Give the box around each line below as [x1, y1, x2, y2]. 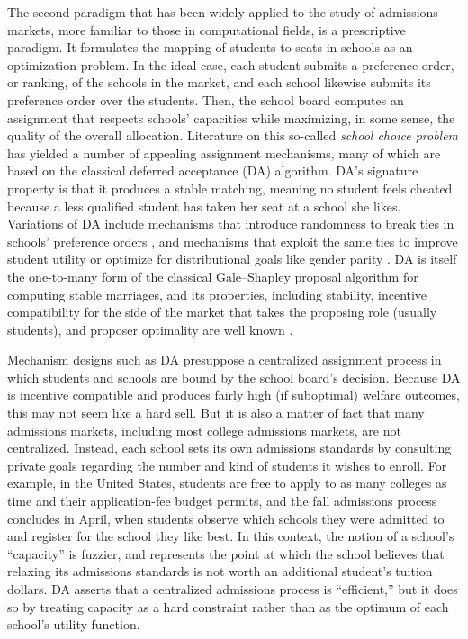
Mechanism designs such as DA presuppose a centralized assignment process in [7, 350, 442, 369]
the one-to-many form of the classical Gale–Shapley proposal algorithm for [7, 266, 418, 285]
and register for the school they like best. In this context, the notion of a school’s [7, 526, 454, 545]
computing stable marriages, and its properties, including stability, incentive [7, 284, 427, 303]
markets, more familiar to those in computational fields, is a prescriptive [7, 20, 406, 39]
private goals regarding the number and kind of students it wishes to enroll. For [7, 455, 447, 474]
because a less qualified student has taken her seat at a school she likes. [7, 196, 401, 215]
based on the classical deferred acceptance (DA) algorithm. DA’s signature [7, 161, 418, 180]
